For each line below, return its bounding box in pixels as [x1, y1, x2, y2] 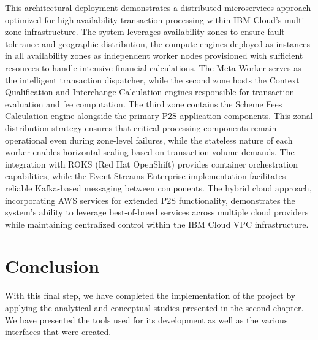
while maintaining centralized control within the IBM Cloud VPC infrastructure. [5, 217, 309, 230]
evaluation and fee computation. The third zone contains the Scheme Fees [5, 97, 282, 110]
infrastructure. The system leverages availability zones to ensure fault [24, 25, 285, 38]
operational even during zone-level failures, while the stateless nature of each [5, 133, 293, 146]
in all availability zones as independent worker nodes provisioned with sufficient [5, 49, 303, 62]
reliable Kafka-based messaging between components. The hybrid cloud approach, [5, 181, 312, 194]
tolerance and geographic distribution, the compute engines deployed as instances [5, 37, 310, 50]
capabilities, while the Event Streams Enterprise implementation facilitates [5, 169, 286, 182]
